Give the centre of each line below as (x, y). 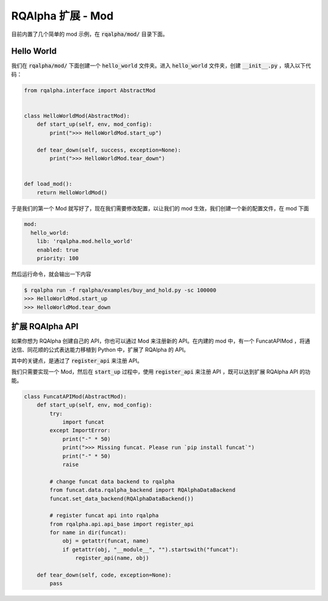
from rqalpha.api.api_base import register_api (122, 524)
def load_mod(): (48, 184)
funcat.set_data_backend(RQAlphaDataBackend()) (122, 499)
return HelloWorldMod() (72, 192)
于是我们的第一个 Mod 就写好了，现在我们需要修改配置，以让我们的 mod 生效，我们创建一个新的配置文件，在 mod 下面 (160, 208)
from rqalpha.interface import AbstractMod (90, 90)
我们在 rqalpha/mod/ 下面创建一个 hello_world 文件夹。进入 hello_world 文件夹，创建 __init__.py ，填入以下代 (161, 66)
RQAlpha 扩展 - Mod (62, 16)
